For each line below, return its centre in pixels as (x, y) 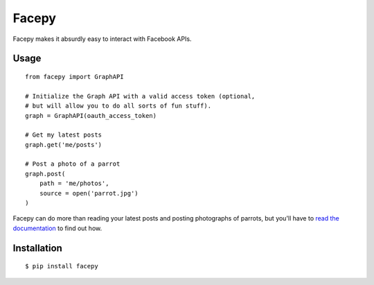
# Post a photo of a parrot (73, 164)
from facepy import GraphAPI (74, 77)
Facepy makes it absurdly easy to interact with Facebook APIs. (102, 39)
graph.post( (45, 174)
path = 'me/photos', (74, 183)
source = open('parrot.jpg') (89, 193)
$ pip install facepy (62, 266)
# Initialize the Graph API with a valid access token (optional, (140, 96)
